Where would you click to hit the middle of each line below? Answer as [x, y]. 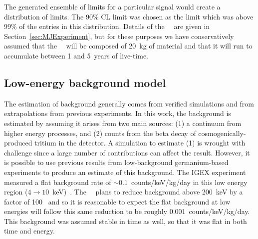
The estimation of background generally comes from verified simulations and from [129, 103]
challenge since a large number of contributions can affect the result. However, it [127, 152]
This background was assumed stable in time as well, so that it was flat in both [126, 221]
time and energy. [29, 231]
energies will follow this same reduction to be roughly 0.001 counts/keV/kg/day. [127, 211]
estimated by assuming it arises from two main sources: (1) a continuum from [123, 123]
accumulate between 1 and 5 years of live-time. [76, 55]
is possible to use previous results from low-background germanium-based [116, 162]
